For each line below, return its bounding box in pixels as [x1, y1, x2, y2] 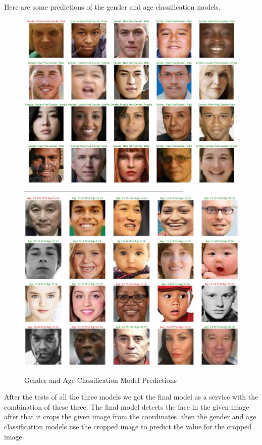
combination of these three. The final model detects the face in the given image [4, 401, 249, 412]
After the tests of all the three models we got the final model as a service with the [4, 391, 258, 402]
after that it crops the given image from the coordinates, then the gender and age [4, 411, 256, 422]
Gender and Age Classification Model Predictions [24, 374, 177, 385]
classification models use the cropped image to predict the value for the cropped [4, 421, 252, 431]
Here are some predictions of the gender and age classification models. [4, 2, 221, 12]
